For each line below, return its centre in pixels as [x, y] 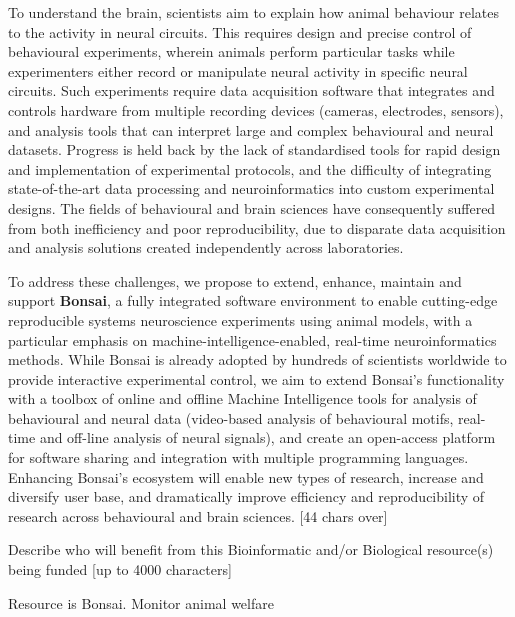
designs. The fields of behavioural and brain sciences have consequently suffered [252, 207]
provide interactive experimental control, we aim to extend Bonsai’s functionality [256, 378]
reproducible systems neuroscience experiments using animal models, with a [240, 319]
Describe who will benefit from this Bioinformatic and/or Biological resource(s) [251, 549]
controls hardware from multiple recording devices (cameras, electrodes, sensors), [256, 109]
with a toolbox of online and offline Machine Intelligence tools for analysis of [242, 398]
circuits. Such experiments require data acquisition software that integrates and [251, 90]
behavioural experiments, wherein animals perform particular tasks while [231, 51]
